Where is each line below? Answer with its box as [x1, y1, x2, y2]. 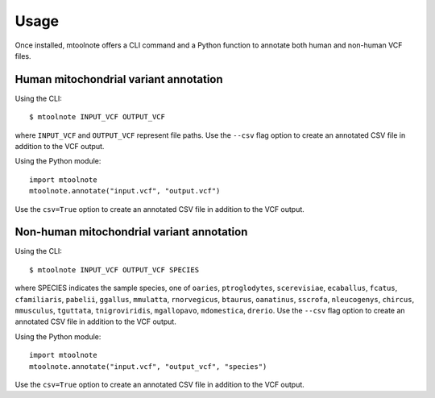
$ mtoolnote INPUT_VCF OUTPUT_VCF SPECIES [29, 265, 200, 274]
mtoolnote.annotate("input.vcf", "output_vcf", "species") [29, 362, 267, 371]
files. [14, 51, 31, 60]
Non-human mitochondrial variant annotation [14, 226, 248, 239]
